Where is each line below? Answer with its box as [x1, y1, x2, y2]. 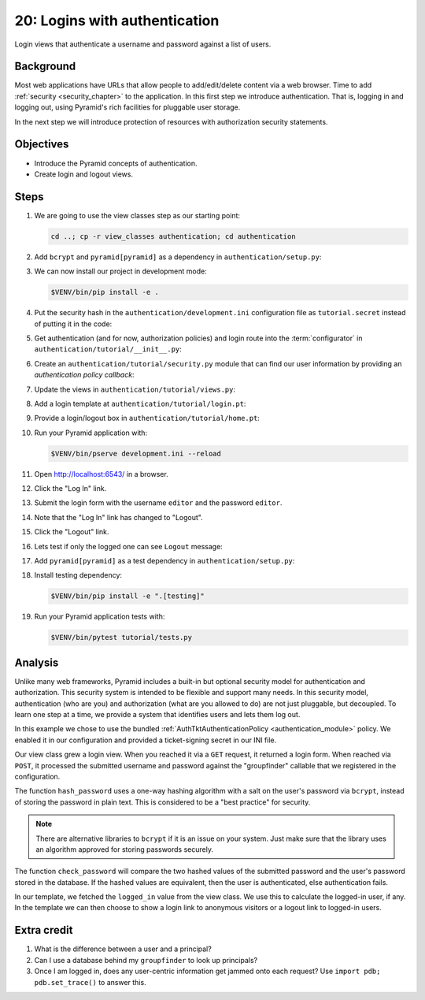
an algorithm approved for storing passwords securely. [35, 844, 214, 854]
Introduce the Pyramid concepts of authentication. [34, 158, 198, 168]
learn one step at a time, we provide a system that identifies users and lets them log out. [14, 710, 301, 719]
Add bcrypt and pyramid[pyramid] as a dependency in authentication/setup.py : [34, 252, 322, 262]
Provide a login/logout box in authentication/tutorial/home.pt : [34, 414, 260, 423]
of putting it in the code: [34, 319, 113, 329]
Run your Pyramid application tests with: [34, 612, 165, 622]
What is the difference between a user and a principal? [34, 944, 212, 954]
